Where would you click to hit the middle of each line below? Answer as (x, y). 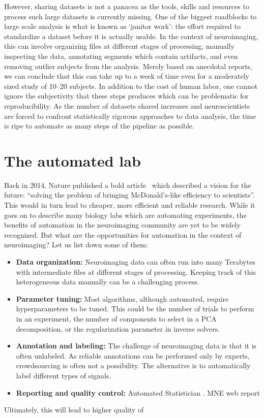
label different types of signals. (64, 375)
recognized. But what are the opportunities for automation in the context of (123, 234)
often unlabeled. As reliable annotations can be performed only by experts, (133, 355)
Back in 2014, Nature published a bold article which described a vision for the (128, 185)
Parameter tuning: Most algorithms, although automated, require (122, 298)
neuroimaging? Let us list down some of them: (76, 245)
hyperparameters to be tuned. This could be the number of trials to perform (135, 309)
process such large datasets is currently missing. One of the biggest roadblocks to (130, 16)
